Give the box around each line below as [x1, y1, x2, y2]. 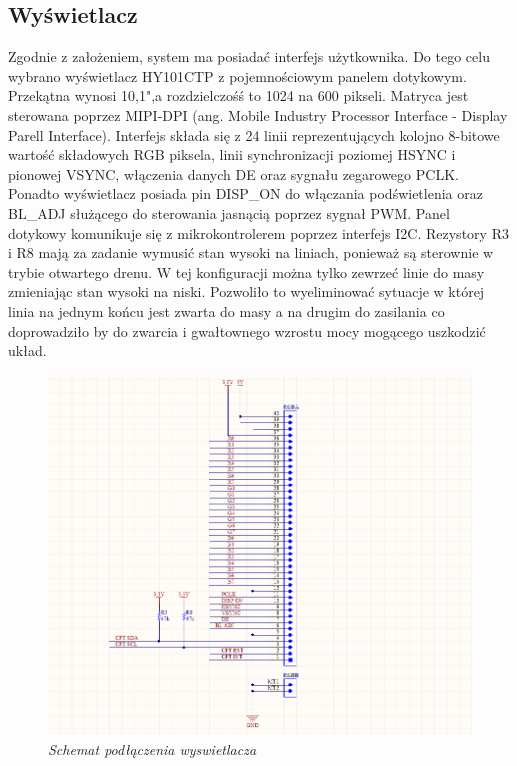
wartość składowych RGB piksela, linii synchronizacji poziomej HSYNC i [8, 144, 456, 165]
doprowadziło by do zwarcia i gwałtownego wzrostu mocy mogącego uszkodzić [8, 320, 486, 341]
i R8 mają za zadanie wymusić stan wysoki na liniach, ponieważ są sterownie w [8, 242, 494, 263]
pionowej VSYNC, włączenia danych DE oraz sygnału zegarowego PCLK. [8, 163, 459, 184]
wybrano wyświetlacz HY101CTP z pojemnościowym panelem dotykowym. [8, 65, 467, 86]
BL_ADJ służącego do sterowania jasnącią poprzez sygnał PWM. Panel [8, 202, 450, 223]
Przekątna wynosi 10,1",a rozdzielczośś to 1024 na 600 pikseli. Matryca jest [8, 85, 469, 106]
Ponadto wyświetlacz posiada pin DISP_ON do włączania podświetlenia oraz [8, 183, 483, 204]
